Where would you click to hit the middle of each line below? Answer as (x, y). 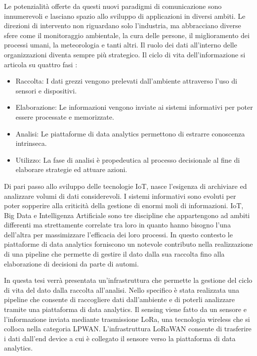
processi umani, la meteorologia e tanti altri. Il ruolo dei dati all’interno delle (121, 45)
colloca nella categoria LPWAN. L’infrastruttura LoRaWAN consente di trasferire (128, 329)
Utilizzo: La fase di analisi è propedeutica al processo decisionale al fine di (128, 159)
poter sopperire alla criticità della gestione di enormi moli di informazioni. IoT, (124, 205)
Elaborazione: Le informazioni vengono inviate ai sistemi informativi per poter (134, 107)
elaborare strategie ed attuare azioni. (71, 169)
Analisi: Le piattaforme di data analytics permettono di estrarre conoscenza (130, 133)
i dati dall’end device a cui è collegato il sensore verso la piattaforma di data (120, 338)
